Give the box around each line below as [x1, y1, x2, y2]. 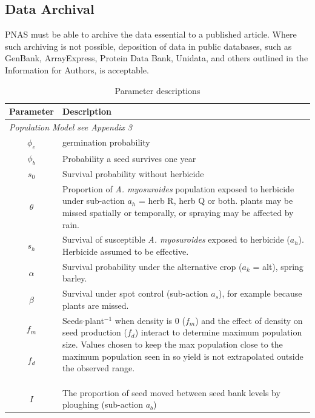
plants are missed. [62, 298, 129, 311]
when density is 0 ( [114, 314, 185, 326]
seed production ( [62, 326, 127, 339]
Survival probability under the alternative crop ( [62, 260, 242, 272]
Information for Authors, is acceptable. [5, 63, 149, 76]
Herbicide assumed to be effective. [62, 245, 189, 258]
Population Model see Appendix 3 [9, 121, 133, 133]
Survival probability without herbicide [62, 167, 204, 180]
